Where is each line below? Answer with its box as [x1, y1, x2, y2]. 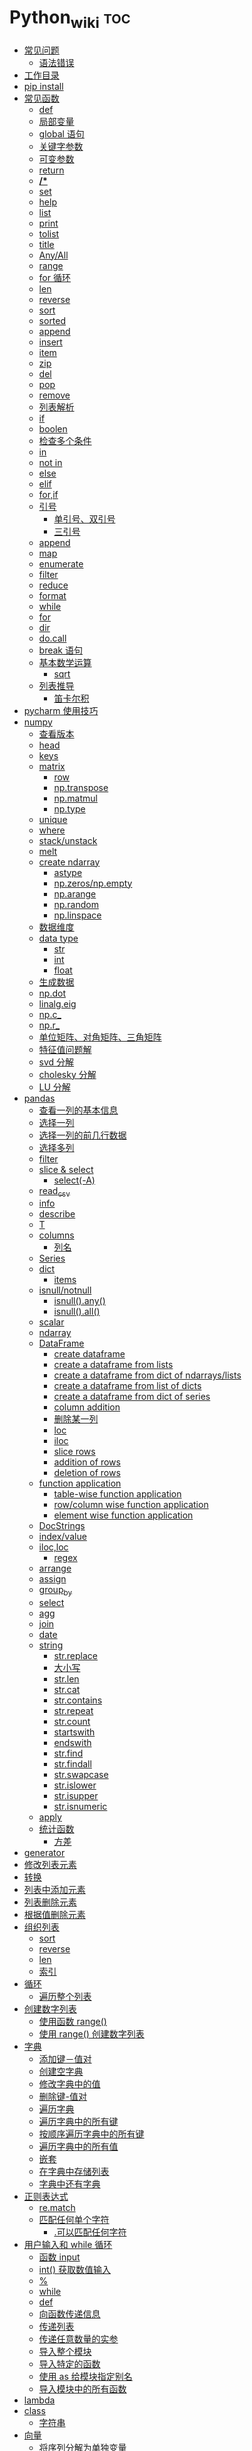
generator [23, 1847, 66, 1859]
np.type [53, 802, 86, 815]
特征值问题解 [38, 1043, 92, 1055]
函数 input [38, 2251, 81, 2263]
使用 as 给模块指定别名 [38, 2371, 133, 2383]
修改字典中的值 [38, 2078, 101, 2090]
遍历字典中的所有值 [38, 2141, 119, 2153]
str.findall [53, 1758, 92, 1770]
